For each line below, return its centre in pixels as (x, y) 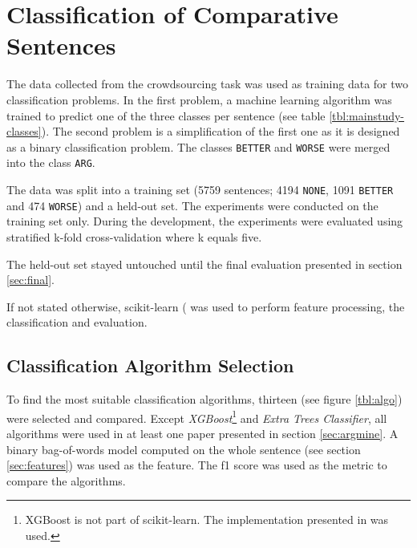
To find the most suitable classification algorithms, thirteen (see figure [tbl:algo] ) (204, 399)
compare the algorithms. (66, 480)
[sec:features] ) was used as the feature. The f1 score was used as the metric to (197, 465)
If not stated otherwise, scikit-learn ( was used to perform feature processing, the (206, 306)
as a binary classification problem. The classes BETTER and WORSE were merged (198, 146)
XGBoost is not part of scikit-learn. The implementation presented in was (207, 520)
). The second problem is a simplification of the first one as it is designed (221, 131)
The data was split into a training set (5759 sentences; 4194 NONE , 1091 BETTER (200, 189)
